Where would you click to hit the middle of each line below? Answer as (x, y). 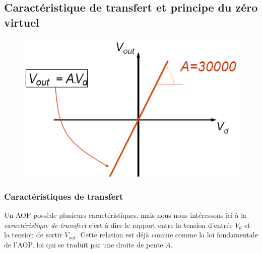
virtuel (22, 22)
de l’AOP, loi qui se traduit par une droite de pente (84, 244)
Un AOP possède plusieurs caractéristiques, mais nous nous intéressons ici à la (125, 215)
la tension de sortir (33, 235)
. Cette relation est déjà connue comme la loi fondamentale (167, 235)
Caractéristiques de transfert (64, 196)
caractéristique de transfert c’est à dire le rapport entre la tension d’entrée (118, 225)
